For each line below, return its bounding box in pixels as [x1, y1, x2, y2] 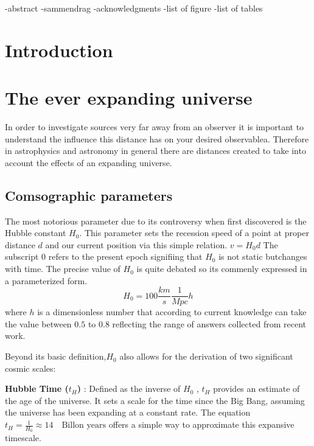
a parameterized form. [5, 274, 88, 287]
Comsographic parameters [5, 186, 173, 204]
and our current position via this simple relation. [45, 238, 228, 251]
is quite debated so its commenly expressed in [136, 262, 307, 275]
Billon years [61, 421, 106, 430]
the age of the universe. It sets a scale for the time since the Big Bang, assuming [5, 394, 305, 406]
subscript [5, 250, 39, 263]
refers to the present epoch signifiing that [48, 250, 203, 263]
